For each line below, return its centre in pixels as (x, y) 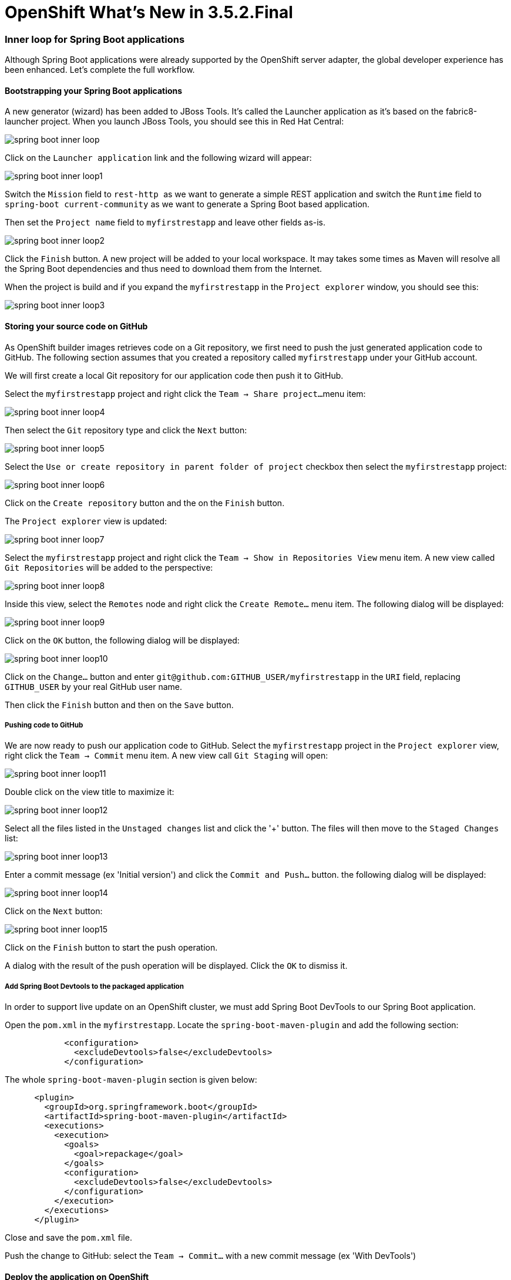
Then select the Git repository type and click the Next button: (126, 430)
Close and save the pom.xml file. (68, 1238)
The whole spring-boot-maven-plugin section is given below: (131, 1080)
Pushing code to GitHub (44, 725)
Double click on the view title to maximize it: (90, 792)
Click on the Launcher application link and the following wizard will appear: (158, 158)
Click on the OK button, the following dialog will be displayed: (122, 640)
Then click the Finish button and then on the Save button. (119, 705)
